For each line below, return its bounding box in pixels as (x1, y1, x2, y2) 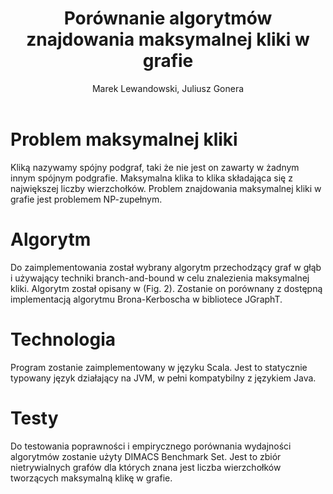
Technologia (10, 328, 116, 351)
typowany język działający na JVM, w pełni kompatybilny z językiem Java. (10, 372, 317, 384)
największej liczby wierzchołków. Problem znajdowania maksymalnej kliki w (10, 182, 322, 194)
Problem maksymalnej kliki (10, 128, 238, 151)
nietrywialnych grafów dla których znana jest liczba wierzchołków (10, 461, 282, 473)
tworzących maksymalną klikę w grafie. (10, 472, 173, 484)
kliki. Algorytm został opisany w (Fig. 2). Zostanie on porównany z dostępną (10, 282, 323, 294)
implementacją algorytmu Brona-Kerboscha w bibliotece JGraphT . (10, 293, 283, 305)
